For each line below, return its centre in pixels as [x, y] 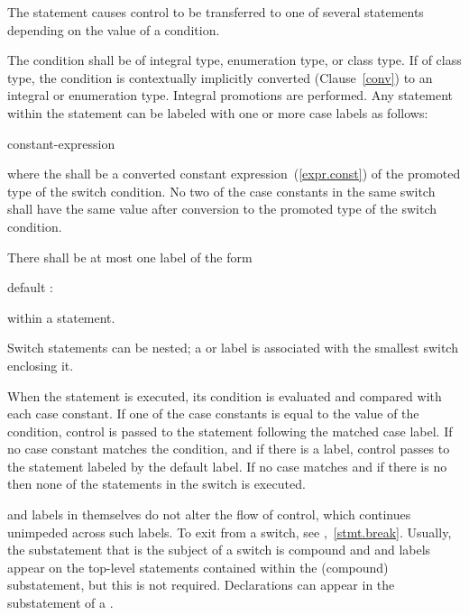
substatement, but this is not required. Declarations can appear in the [201, 585]
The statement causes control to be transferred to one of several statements [216, 12]
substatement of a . [60, 603]
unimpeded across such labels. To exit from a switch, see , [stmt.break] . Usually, [230, 532]
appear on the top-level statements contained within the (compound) [198, 567]
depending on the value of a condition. [114, 29]
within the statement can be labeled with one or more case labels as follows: [218, 112]
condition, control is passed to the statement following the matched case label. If [230, 431]
